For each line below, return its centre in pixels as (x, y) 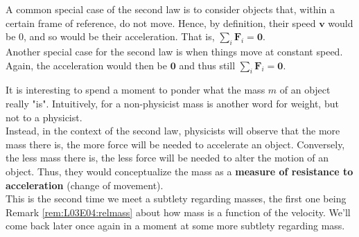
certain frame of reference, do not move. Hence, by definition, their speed (161, 23)
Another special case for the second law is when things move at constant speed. (174, 51)
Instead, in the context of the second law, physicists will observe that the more (173, 131)
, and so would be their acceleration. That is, (119, 36)
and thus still (207, 65)
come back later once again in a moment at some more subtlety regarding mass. (175, 226)
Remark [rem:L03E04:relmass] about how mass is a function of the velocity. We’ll (178, 212)
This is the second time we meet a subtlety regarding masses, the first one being (176, 199)
